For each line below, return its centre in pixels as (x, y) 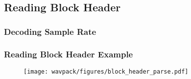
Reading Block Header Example (69, 54)
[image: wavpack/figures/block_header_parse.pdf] (106, 71)
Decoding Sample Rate (50, 31)
